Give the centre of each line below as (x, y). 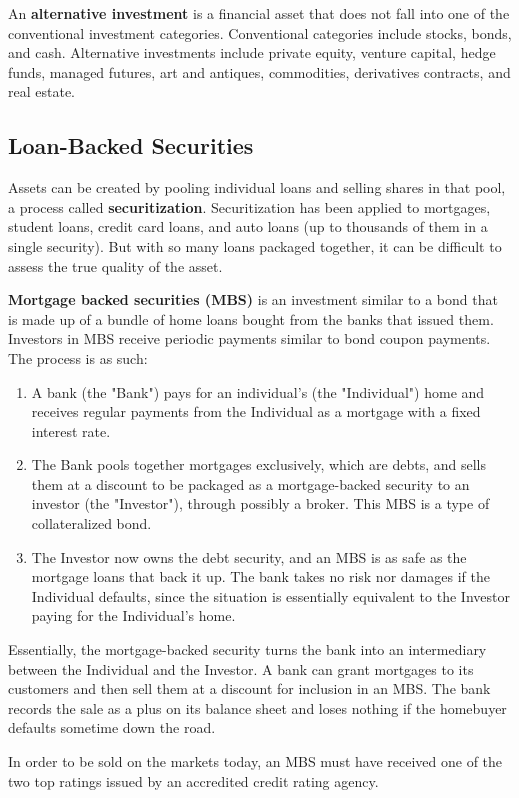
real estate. (41, 91)
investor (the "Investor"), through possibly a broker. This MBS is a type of (260, 503)
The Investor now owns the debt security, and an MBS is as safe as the (249, 556)
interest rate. (71, 430)
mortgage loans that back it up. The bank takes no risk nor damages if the (260, 576)
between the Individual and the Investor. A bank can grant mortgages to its (241, 668)
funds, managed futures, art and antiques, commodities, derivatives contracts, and (259, 71)
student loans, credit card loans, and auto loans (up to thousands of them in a (248, 226)
